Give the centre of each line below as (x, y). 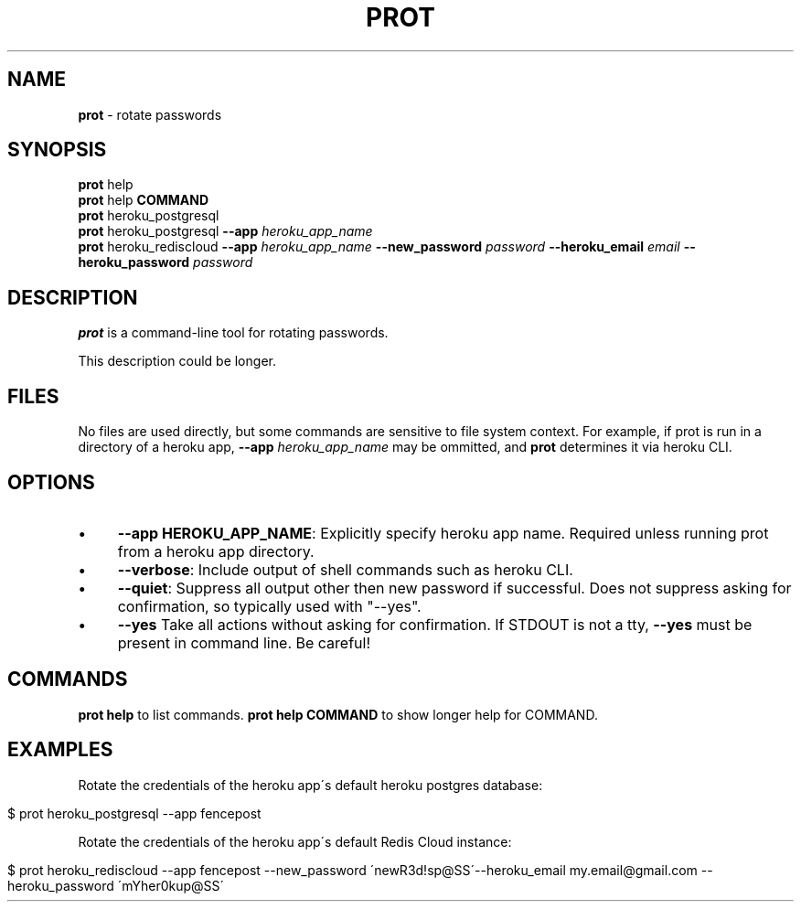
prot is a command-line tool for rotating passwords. (233, 333)
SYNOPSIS (57, 150)
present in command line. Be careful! (244, 642)
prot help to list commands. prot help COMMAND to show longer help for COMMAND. (338, 714)
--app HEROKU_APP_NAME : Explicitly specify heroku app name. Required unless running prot (443, 533)
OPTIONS (51, 482)
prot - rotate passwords (150, 114)
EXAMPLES (60, 750)
